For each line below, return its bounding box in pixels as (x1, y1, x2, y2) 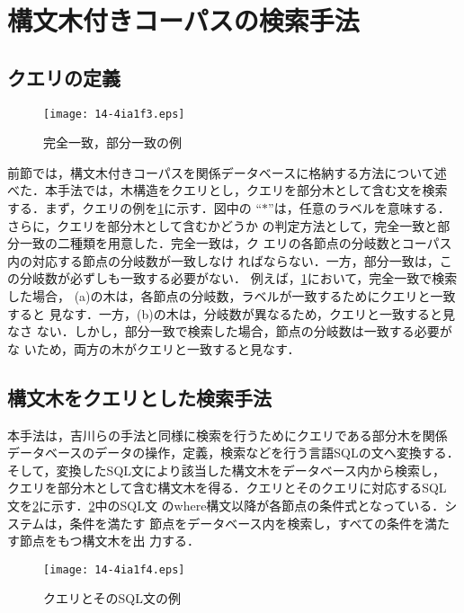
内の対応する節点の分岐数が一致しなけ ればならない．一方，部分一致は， (7, 251, 440, 270)
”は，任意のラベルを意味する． (268, 199, 451, 218)
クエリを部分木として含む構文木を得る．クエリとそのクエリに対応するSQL (7, 478, 447, 497)
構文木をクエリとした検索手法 (7, 383, 272, 411)
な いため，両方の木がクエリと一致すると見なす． (7, 339, 300, 358)
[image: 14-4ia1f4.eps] (43, 563, 185, 576)
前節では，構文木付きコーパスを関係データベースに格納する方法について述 (7, 163, 447, 182)
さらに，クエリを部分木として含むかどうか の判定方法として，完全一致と (7, 216, 438, 235)
